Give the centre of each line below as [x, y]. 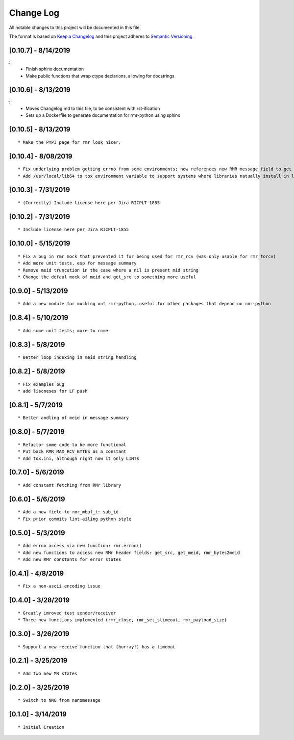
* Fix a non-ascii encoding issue [59, 586]
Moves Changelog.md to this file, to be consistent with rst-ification [93, 108]
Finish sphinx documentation [55, 69]
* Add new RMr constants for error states [70, 559]
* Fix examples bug [41, 384]
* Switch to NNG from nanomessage [59, 700]
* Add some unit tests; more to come [63, 330]
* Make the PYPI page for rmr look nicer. [70, 142]
